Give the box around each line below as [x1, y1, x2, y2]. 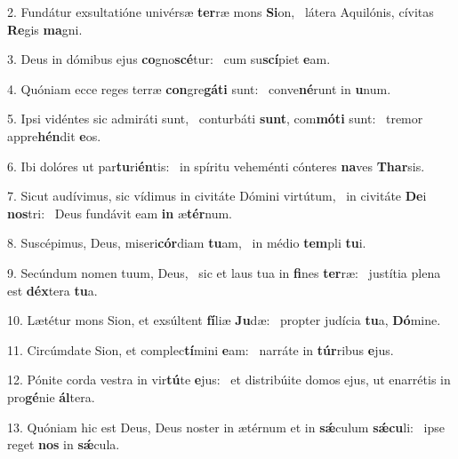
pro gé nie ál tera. [7, 387, 95, 406]
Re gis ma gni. [7, 20, 83, 38]
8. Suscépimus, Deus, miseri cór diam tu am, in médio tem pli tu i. [7, 233, 366, 252]
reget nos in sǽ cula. [7, 435, 120, 454]
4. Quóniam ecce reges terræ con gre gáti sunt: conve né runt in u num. [7, 79, 391, 98]
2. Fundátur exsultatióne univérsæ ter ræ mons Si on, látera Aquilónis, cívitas [7, 3, 434, 20]
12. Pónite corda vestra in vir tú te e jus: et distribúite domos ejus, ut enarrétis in [7, 370, 451, 389]
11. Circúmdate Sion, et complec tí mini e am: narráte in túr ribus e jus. [7, 340, 394, 359]
